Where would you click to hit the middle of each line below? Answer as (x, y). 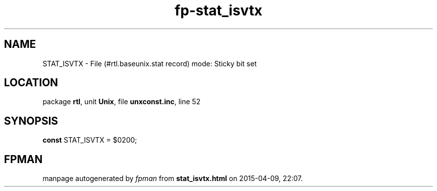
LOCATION (31, 83)
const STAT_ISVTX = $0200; (90, 140)
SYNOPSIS (31, 121)
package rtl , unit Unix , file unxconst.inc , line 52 (121, 102)
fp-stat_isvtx (218, 10)
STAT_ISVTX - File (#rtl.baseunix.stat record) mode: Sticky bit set (150, 63)
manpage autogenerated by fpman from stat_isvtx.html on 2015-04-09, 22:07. (173, 179)
